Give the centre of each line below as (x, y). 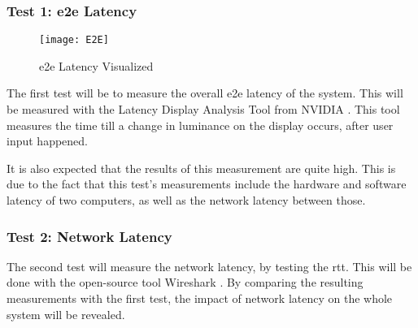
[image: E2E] (74, 40)
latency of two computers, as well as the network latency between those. (186, 200)
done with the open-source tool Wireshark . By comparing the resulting (185, 282)
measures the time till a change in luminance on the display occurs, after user (200, 125)
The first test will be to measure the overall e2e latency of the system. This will (205, 93)
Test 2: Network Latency (89, 236)
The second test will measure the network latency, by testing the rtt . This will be (209, 266)
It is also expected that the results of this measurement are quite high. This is (201, 168)
